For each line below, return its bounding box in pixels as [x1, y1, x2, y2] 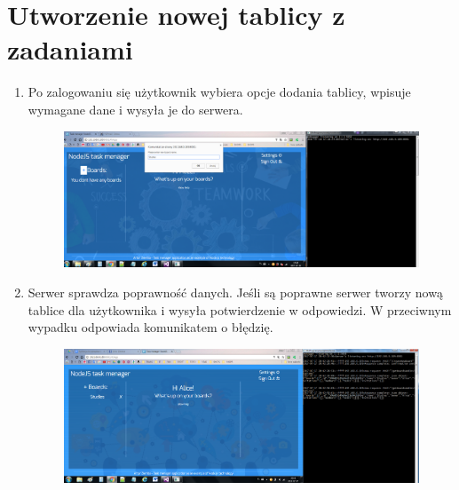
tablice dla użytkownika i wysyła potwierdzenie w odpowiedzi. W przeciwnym [28, 300, 452, 319]
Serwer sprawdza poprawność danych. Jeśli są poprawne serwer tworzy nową [28, 283, 443, 302]
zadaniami [7, 31, 133, 67]
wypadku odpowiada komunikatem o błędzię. [28, 318, 273, 336]
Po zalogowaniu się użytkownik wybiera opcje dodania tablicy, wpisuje [28, 83, 411, 101]
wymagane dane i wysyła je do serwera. [28, 99, 243, 118]
